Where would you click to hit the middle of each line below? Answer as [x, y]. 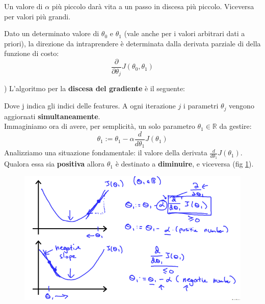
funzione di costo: [32, 53]
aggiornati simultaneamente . [52, 116]
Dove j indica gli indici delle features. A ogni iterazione [90, 106]
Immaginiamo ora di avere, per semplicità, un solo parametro [100, 126]
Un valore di [23, 6]
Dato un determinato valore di [52, 33]
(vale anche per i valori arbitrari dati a [184, 33]
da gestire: [235, 126]
